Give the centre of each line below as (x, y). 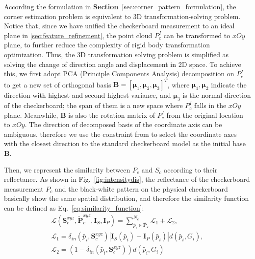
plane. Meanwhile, (31, 115)
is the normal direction (217, 95)
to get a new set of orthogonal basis (58, 84)
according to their (191, 169)
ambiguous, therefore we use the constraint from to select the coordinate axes (120, 134)
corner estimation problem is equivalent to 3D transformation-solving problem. (122, 16)
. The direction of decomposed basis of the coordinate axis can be (123, 124)
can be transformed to (197, 35)
